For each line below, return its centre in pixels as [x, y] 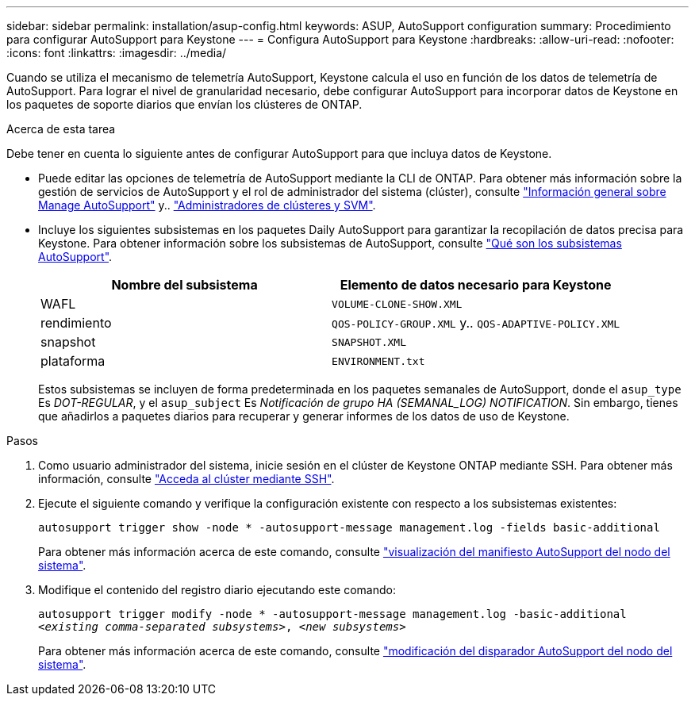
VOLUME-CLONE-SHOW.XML [397, 304]
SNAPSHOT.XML [369, 342]
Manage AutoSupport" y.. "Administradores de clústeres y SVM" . [207, 205]
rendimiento [76, 323]
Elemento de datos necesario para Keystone [476, 285]
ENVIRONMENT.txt [378, 361]
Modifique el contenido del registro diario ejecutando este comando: [217, 590]
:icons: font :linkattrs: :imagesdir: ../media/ [117, 53]
